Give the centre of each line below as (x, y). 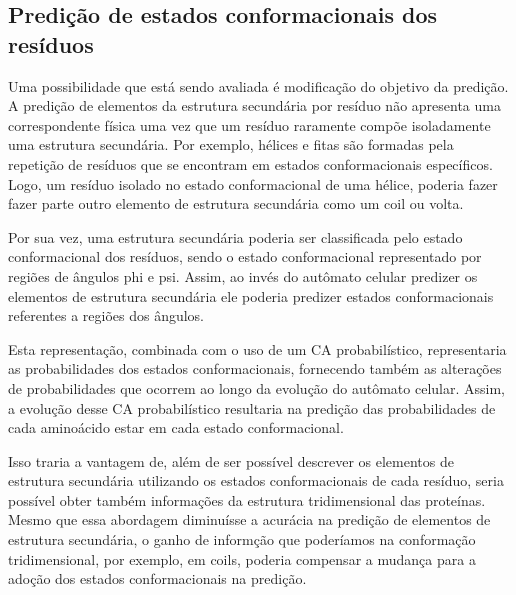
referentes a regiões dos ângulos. (106, 315)
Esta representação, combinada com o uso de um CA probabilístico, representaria (257, 348)
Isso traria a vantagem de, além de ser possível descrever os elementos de (231, 460)
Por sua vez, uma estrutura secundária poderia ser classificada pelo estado (235, 236)
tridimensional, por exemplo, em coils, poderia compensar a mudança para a (242, 558)
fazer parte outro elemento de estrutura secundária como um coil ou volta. (236, 203)
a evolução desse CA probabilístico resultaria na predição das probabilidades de (252, 407)
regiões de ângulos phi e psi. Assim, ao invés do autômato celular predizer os (243, 275)
